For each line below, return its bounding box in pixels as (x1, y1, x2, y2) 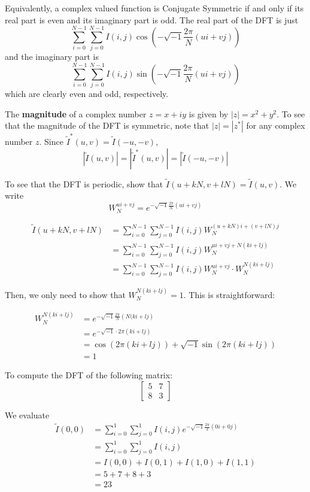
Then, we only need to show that (5, 288, 126, 300)
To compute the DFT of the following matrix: (5, 369, 173, 381)
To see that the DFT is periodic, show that (5, 177, 163, 190)
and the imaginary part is (5, 50, 99, 63)
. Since (39, 135, 63, 147)
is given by (189, 107, 229, 120)
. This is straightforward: (183, 288, 275, 300)
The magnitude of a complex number (5, 107, 147, 120)
